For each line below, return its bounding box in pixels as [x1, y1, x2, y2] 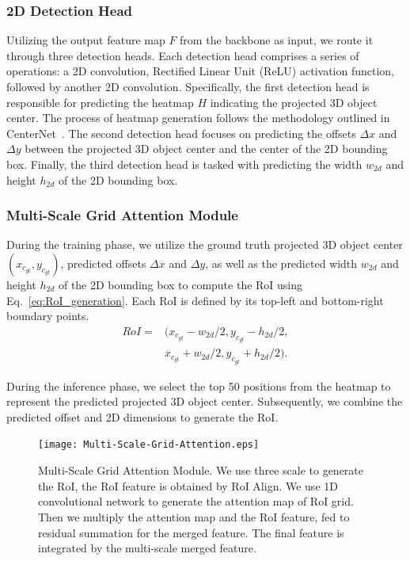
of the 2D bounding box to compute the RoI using [58, 276, 303, 292]
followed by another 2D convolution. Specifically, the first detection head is [6, 78, 370, 94]
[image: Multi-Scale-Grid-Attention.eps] [38, 439, 260, 451]
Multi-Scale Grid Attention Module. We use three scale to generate [38, 462, 364, 479]
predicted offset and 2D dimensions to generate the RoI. [6, 408, 279, 425]
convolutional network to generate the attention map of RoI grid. [38, 493, 354, 509]
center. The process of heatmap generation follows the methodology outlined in [6, 109, 390, 126]
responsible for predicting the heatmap [6, 93, 194, 110]
